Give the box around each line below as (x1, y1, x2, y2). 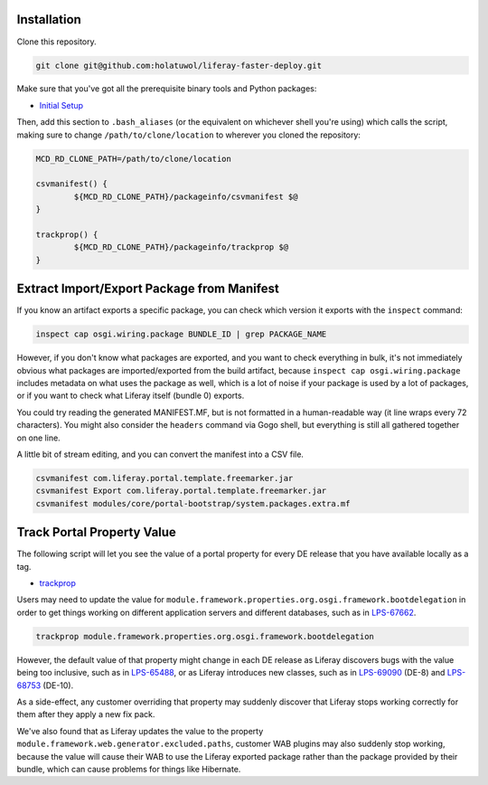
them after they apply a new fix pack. (16, 709, 155, 720)
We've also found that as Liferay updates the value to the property (16, 725, 264, 736)
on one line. (16, 432, 61, 443)
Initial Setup (39, 99, 84, 110)
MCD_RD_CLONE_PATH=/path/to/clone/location (35, 154, 232, 164)
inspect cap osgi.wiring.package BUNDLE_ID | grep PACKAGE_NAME (35, 329, 327, 339)
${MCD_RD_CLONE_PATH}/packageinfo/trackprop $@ (73, 242, 289, 252)
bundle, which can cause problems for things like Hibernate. (16, 763, 241, 774)
